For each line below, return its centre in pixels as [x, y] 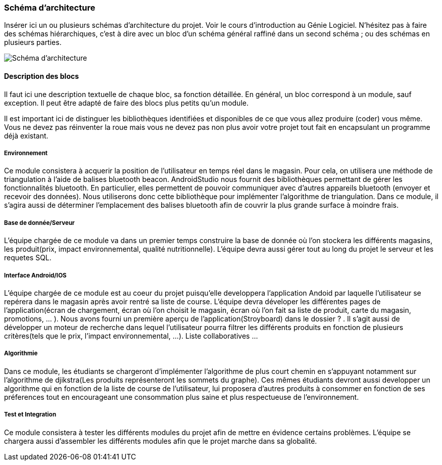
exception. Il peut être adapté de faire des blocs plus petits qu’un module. [126, 103]
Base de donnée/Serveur [39, 223]
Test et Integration [30, 415]
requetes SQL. [28, 258]
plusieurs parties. [33, 42]
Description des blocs [42, 76]
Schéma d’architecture [50, 8]
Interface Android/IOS [35, 275]
